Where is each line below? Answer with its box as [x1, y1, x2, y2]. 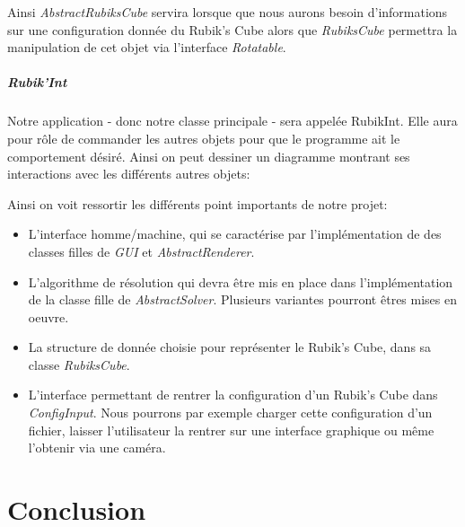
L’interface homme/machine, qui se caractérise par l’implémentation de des [28, 224, 442, 243]
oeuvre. [28, 307, 69, 326]
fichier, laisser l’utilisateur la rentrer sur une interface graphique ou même [28, 420, 434, 439]
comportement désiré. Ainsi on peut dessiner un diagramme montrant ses [7, 146, 410, 165]
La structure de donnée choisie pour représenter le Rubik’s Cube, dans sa [28, 338, 432, 356]
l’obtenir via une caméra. [28, 438, 166, 457]
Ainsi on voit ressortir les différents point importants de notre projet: [7, 194, 388, 213]
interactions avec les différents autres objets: [7, 164, 250, 183]
